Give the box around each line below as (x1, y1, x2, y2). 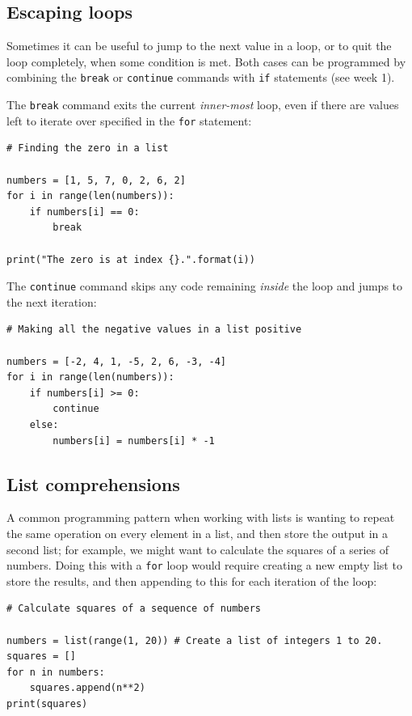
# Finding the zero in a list (6, 142, 169, 155)
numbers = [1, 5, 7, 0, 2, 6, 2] (6, 174, 186, 186)
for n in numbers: (6, 666, 105, 678)
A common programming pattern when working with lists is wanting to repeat (6, 509, 395, 526)
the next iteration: (6, 293, 97, 310)
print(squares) (6, 697, 88, 710)
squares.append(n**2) (29, 682, 145, 694)
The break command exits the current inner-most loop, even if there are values (6, 96, 399, 113)
